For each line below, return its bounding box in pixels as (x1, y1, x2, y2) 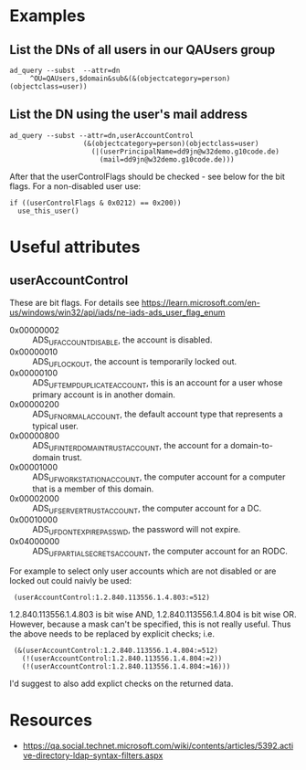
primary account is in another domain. (32, 389, 175, 400)
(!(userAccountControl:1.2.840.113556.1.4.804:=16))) (21, 661, 231, 671)
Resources (9, 710, 93, 731)
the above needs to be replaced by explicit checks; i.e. (9, 628, 215, 639)
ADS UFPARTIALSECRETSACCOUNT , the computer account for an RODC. (32, 545, 288, 558)
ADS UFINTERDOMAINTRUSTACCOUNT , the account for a (32, 440, 228, 453)
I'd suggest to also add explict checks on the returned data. (9, 678, 234, 689)
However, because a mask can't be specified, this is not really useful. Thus (9, 618, 291, 629)
